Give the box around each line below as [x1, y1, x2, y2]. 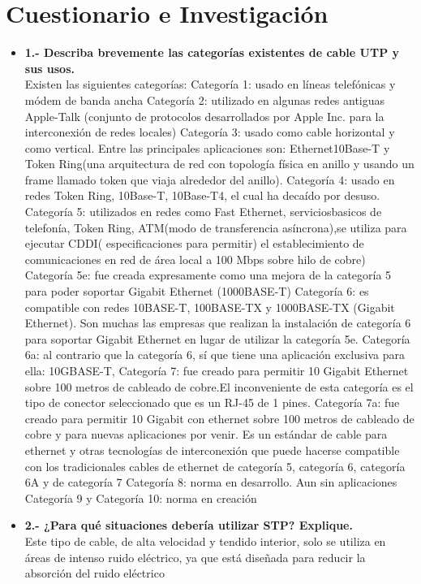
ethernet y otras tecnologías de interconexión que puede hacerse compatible [24, 441, 400, 458]
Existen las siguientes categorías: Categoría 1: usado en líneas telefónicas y [24, 76, 396, 93]
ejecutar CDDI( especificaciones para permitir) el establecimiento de [24, 235, 364, 252]
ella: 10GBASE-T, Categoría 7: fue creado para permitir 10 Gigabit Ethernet [24, 362, 409, 379]
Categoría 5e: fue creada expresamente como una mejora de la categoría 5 [24, 266, 392, 283]
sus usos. [24, 59, 75, 76]
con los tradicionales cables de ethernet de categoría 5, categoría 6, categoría [24, 457, 406, 474]
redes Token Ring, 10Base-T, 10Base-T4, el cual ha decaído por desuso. [24, 187, 380, 204]
